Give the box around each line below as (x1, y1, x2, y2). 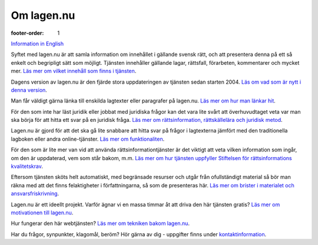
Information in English (11, 40, 64, 47)
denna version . (11, 86, 47, 94)
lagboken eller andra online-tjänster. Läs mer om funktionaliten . (11, 135, 165, 143)
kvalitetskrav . (11, 163, 44, 170)
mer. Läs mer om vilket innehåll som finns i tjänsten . (11, 68, 137, 75)
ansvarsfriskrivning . (11, 190, 59, 197)
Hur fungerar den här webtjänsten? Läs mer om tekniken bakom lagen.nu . (11, 220, 190, 227)
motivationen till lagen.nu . (11, 209, 74, 216)
